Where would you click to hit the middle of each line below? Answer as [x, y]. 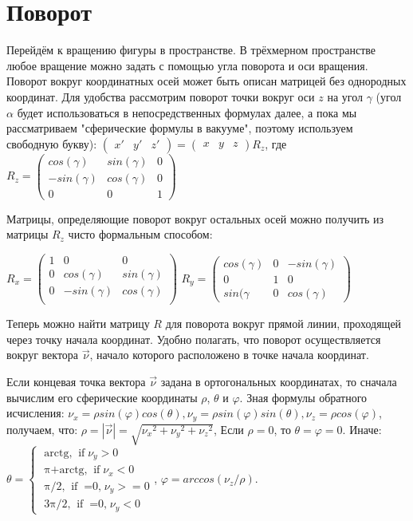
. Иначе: [362, 429]
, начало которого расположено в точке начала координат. [229, 355]
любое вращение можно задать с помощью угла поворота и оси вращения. [187, 65]
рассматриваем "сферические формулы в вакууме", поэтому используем [180, 128]
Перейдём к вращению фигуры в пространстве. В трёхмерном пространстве [191, 50]
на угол [345, 96]
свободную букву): [52, 143]
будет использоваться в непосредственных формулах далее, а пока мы [187, 112]
